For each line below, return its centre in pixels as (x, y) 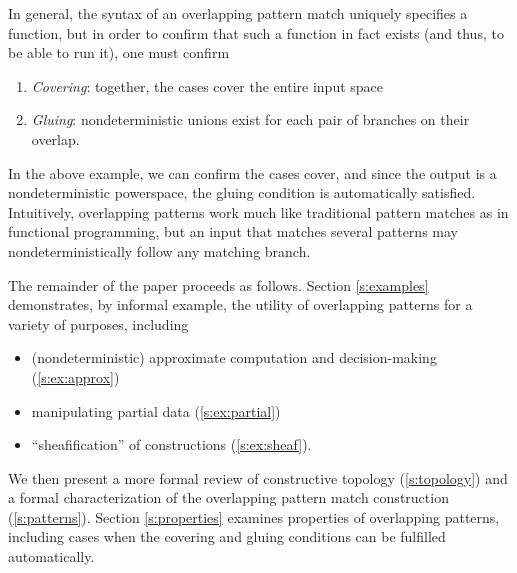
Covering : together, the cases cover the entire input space (207, 85)
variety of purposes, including (98, 323)
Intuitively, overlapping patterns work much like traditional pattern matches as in (258, 211)
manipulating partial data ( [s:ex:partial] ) (156, 410)
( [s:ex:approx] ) (75, 376)
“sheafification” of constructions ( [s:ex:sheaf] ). (171, 444)
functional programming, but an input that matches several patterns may (233, 231)
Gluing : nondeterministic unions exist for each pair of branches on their (250, 119)
